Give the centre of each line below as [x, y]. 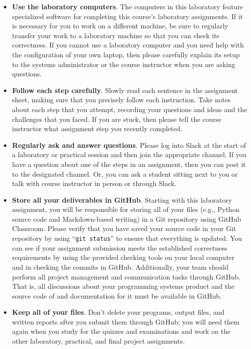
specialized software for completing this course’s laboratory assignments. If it [127, 16]
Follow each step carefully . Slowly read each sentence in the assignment [125, 90]
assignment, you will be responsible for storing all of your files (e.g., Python [126, 209]
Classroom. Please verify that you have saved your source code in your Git [124, 228]
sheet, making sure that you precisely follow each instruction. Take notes [121, 100]
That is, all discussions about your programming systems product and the [123, 286]
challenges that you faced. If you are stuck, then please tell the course [117, 119]
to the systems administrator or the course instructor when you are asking [124, 64]
